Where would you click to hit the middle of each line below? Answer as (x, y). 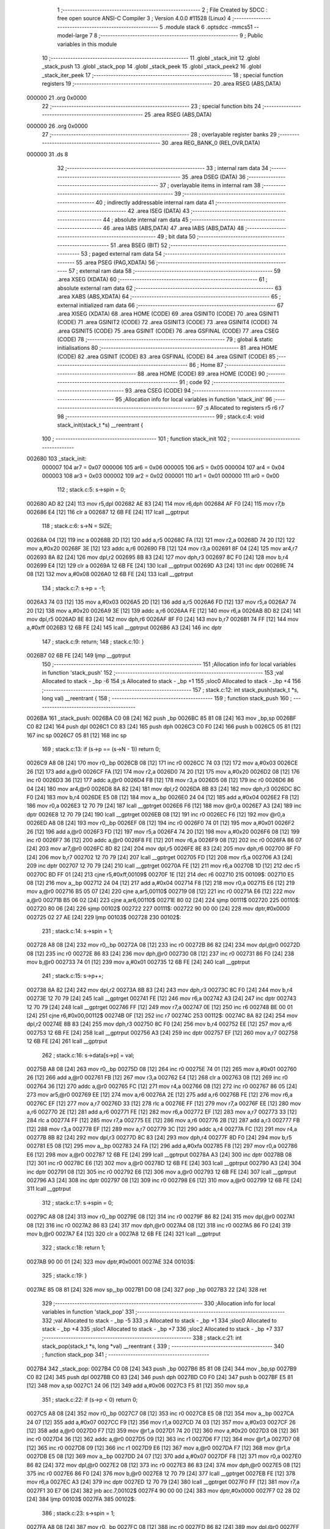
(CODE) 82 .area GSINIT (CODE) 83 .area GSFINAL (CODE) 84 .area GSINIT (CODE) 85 (166, 356)
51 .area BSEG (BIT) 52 (139, 245)
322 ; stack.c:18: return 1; (74, 1248)
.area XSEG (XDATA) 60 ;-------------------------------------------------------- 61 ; (163, 280)
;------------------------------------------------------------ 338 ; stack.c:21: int (142, 1338)
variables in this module (87, 44)
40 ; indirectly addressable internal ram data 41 (155, 202)
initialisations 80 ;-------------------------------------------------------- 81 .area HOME (167, 348)
